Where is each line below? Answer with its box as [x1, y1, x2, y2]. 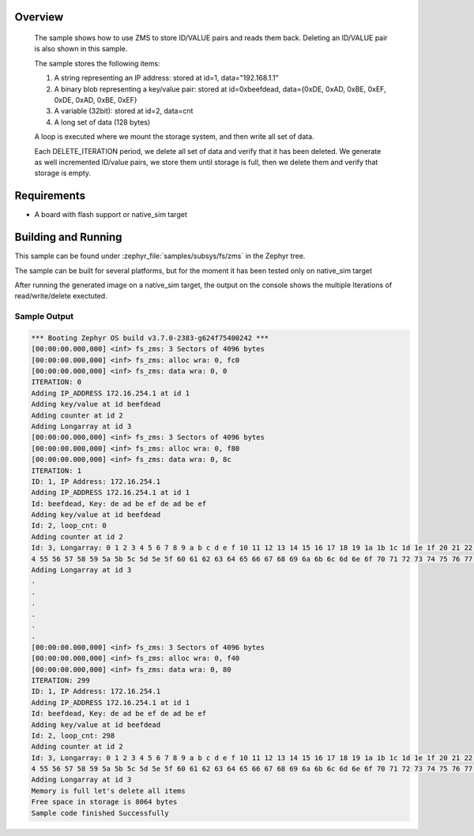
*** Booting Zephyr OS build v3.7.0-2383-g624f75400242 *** [31, 333, 269, 343]
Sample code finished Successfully [31, 808, 169, 817]
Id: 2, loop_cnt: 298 [31, 731, 115, 740]
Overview [14, 10, 64, 24]
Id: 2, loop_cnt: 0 [31, 521, 107, 530]
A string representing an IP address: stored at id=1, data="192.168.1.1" [54, 73, 280, 83]
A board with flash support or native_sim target [34, 210, 187, 219]
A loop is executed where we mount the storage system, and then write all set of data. [34, 132, 315, 141]
